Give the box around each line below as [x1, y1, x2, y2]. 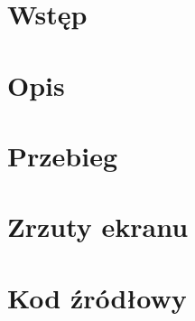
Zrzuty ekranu [7, 208, 189, 245]
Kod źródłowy [7, 279, 187, 316]
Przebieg [7, 137, 118, 174]
